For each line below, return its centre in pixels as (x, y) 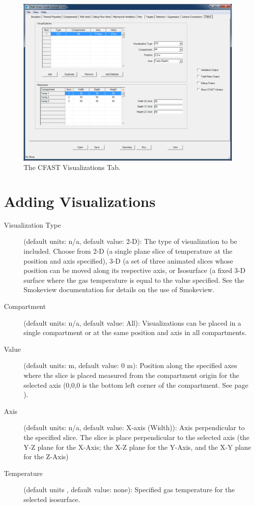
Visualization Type (32, 224)
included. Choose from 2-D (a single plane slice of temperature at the (128, 251)
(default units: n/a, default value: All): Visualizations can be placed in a (132, 322)
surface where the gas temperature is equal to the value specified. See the (134, 280)
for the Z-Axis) (46, 456)
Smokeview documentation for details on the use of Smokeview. (119, 289)
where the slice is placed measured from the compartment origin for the (131, 375)
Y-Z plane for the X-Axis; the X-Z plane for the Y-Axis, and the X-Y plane (137, 447)
